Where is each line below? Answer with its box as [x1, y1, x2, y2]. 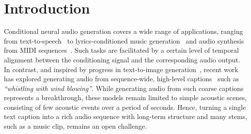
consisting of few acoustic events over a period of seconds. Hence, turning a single [4, 102, 246, 112]
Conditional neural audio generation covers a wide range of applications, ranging [4, 26, 243, 36]
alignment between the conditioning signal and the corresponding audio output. [4, 54, 240, 64]
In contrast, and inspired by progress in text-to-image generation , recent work [4, 64, 238, 74]
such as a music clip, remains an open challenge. [4, 121, 147, 131]
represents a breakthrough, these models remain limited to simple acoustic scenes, [4, 92, 247, 103]
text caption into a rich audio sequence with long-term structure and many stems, [4, 111, 248, 121]
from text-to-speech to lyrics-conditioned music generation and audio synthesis [4, 35, 244, 45]
